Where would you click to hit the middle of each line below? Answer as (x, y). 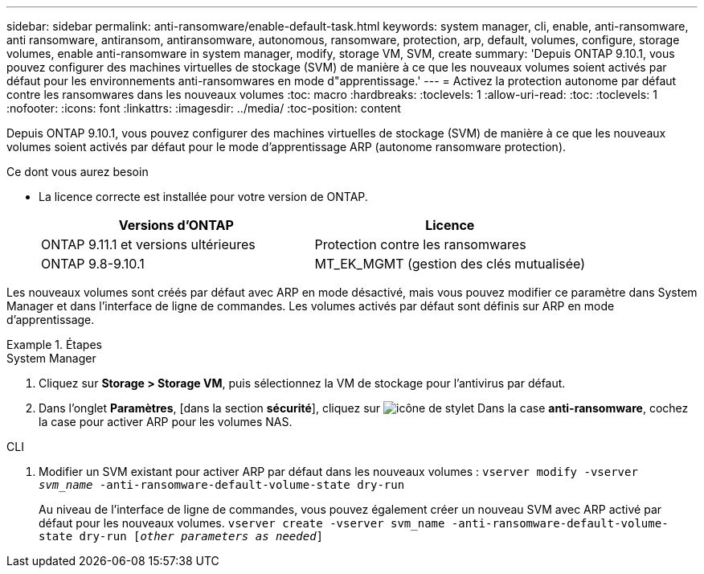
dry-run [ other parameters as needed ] (201, 536)
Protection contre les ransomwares (420, 244)
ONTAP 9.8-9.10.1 (93, 264)
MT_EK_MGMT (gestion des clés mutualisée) (450, 264)
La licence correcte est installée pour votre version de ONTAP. (203, 197)
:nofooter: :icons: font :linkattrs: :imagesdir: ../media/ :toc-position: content (204, 108)
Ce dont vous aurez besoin (78, 172)
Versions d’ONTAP (176, 225)
